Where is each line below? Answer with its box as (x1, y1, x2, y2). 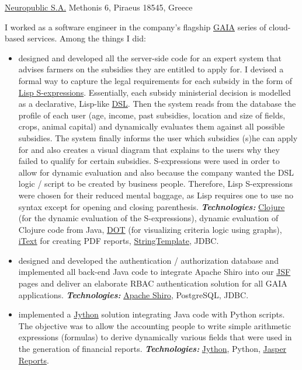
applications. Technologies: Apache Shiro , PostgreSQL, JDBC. (18, 288, 249, 301)
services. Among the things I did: (27, 32, 146, 44)
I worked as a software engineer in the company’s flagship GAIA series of (5, 20, 266, 33)
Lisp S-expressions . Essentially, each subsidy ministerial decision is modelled (18, 86, 291, 98)
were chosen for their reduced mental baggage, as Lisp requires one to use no (18, 189, 293, 201)
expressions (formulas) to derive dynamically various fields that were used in (18, 331, 292, 343)
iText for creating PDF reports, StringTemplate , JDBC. (18, 235, 219, 247)
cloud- (269, 20, 291, 33)
